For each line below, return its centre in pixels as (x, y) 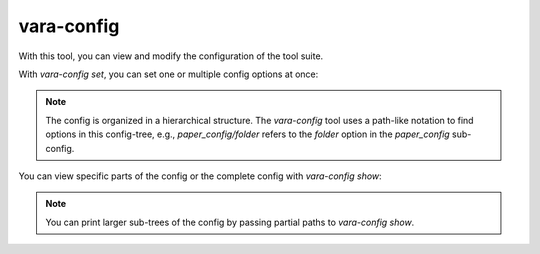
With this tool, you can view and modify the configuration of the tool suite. (171, 56)
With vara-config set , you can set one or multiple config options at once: (168, 74)
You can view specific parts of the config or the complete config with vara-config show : (200, 176)
